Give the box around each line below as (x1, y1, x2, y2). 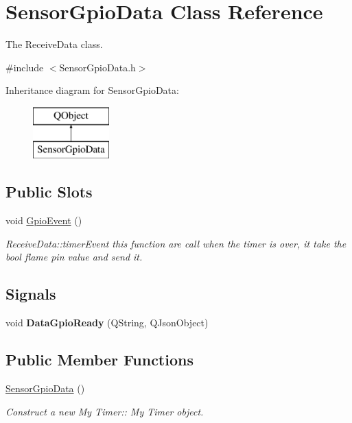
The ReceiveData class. (5, 37, 103, 51)
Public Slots (5, 181, 93, 202)
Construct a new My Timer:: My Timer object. (5, 404, 204, 418)
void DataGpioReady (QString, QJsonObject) (5, 315, 209, 330)
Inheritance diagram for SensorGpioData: (5, 83, 179, 97)
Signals (5, 283, 56, 304)
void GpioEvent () (5, 213, 82, 228)
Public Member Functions (5, 349, 193, 370)
